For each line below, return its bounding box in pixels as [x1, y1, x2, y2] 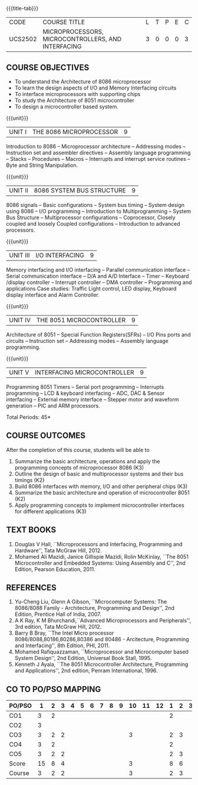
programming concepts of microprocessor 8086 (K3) [14, 464, 144, 471]
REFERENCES [6, 583, 57, 593]
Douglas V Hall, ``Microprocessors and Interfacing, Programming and [14, 540, 183, 547]
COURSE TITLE [42, 18, 85, 27]
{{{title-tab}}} [6, 5, 39, 12]
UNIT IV [9, 316, 31, 324]
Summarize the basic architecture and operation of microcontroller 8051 [14, 489, 190, 496]
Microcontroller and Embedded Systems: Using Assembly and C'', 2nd [14, 559, 186, 566]
